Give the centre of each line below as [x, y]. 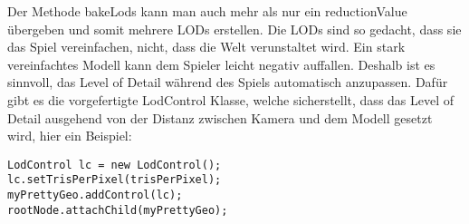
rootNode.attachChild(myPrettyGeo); [118, 210]
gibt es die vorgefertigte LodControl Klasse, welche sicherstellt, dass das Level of [231, 99]
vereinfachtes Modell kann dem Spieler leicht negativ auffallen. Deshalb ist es [221, 64]
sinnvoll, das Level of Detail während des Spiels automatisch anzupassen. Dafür [228, 82]
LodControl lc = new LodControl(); [115, 165]
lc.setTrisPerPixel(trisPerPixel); [115, 180]
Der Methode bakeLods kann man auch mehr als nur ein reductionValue [207, 11]
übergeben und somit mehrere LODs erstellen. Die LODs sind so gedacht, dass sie [234, 29]
